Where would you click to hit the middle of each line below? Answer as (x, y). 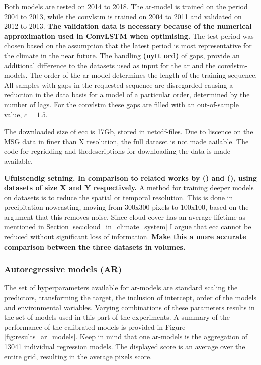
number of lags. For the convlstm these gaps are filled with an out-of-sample (121, 104)
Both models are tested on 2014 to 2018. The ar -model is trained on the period (126, 6)
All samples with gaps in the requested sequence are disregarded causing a (119, 85)
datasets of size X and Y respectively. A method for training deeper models (129, 188)
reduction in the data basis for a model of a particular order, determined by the (127, 95)
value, (13, 114)
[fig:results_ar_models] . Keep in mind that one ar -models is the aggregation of (126, 337)
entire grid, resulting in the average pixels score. (78, 356)
